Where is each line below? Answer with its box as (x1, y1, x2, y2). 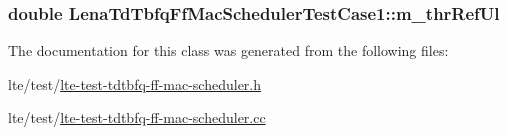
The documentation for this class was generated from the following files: (8, 40, 449, 61)
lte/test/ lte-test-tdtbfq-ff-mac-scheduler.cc (8, 107, 266, 128)
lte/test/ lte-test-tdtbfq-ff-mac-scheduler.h (8, 73, 262, 94)
